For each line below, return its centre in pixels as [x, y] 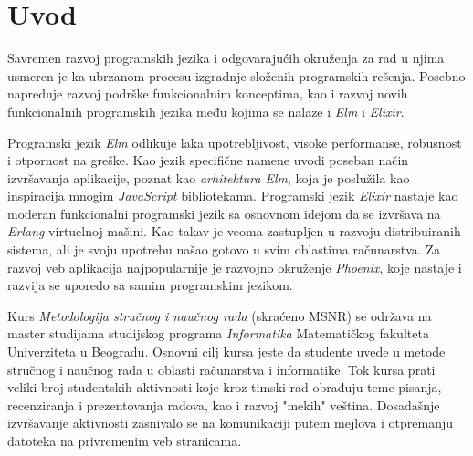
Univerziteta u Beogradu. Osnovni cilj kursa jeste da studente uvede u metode [226, 352]
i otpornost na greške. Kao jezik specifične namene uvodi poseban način [208, 160]
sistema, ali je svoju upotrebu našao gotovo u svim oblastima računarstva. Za [224, 249]
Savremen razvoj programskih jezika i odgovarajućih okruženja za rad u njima [226, 58]
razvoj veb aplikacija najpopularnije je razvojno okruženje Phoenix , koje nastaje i [235, 267]
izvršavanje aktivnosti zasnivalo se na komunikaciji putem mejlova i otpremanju [231, 423]
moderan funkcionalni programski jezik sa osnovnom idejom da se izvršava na [224, 213]
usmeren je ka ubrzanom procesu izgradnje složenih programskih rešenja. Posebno [236, 75]
